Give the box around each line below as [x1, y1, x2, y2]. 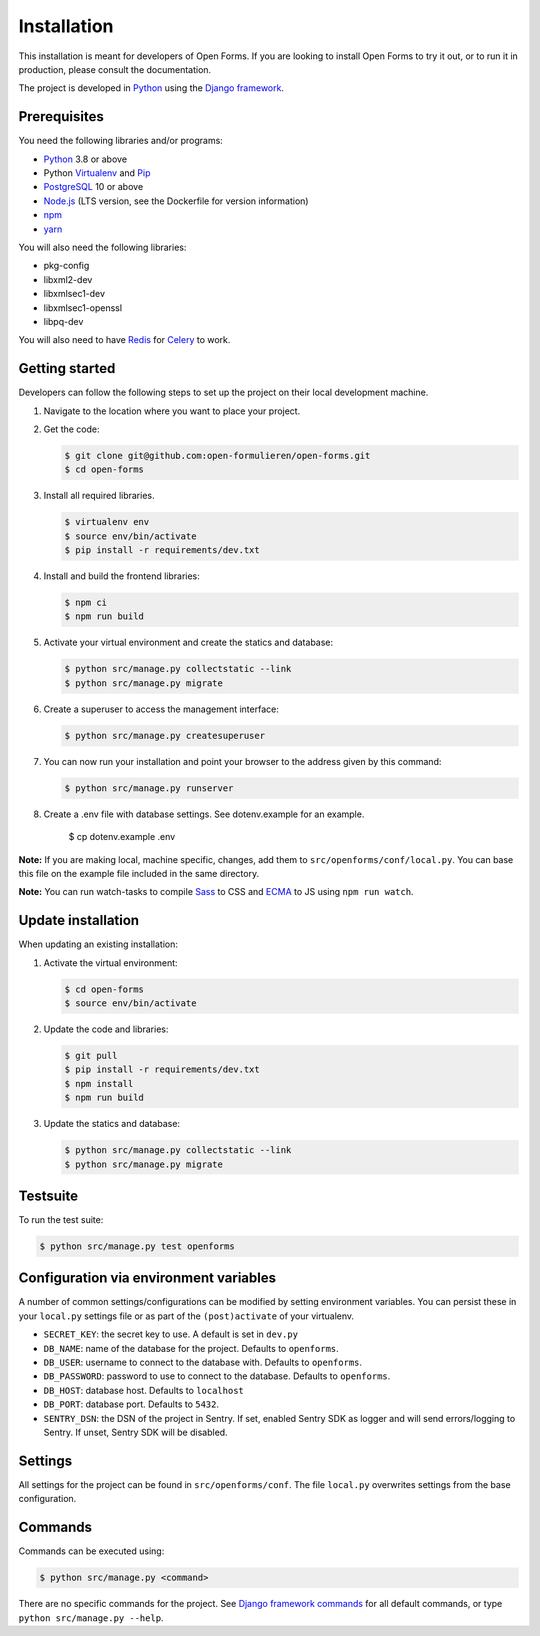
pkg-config [43, 260, 90, 272]
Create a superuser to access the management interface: [43, 703, 279, 715]
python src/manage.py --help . [18, 1611, 164, 1624]
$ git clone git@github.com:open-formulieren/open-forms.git [64, 450, 371, 461]
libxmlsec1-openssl [43, 301, 123, 314]
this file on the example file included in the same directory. [18, 867, 260, 879]
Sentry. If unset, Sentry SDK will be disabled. [43, 1426, 229, 1438]
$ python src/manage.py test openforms [39, 1240, 235, 1252]
